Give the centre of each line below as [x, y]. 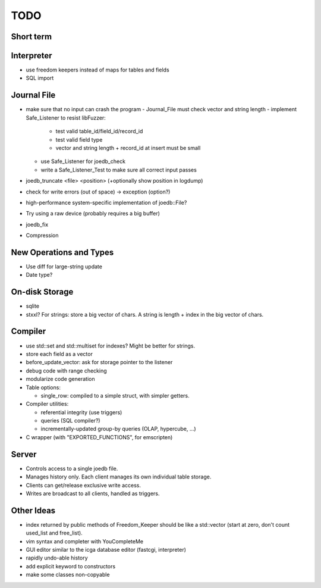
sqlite [33, 306]
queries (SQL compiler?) [70, 421]
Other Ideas [33, 510]
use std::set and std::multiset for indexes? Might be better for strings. [111, 346]
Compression [42, 236]
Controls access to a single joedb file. [72, 468]
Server [24, 454]
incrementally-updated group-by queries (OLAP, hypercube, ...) [118, 429]
